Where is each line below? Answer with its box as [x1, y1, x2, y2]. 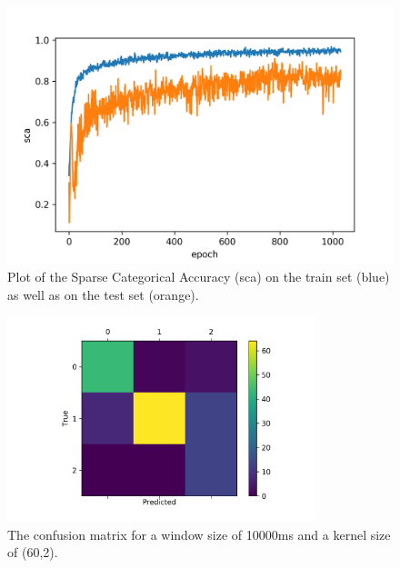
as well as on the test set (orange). [7, 284, 199, 304]
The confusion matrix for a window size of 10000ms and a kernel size [7, 524, 391, 543]
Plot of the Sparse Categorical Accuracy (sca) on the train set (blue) [7, 266, 390, 285]
